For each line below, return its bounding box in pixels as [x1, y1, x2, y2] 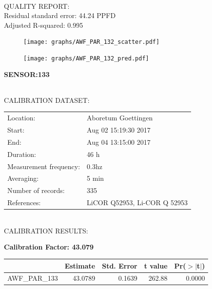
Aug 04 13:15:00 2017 [87, 136, 151, 147]
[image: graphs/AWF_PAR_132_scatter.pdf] [23, 39, 160, 46]
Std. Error [102, 260, 137, 270]
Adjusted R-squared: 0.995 [4, 19, 83, 30]
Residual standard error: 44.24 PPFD [4, 10, 116, 20]
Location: [7, 113, 36, 123]
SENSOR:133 [4, 69, 50, 79]
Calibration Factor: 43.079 [4, 242, 94, 252]
